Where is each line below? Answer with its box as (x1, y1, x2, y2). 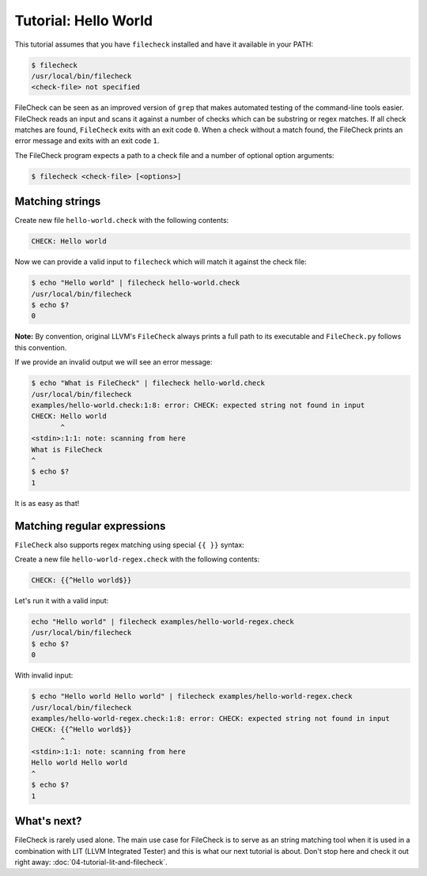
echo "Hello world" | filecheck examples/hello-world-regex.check (31, 617, 294, 626)
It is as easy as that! (14, 498, 80, 508)
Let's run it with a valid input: (14, 595, 109, 605)
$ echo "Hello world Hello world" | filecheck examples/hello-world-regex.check (31, 692, 353, 701)
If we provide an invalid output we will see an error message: (14, 357, 213, 367)
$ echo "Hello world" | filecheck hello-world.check (31, 278, 240, 288)
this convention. (14, 342, 67, 352)
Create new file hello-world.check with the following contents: (14, 216, 229, 225)
